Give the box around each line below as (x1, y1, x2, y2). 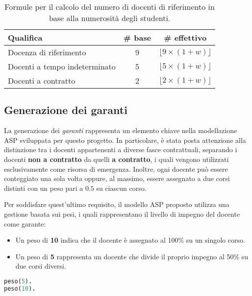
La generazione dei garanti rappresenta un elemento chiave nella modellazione (4, 125, 237, 136)
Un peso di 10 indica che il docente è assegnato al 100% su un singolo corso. (15, 235, 245, 245)
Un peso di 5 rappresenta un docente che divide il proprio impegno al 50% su (15, 251, 249, 261)
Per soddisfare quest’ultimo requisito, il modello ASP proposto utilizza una (4, 199, 229, 209)
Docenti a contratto (8, 75, 76, 86)
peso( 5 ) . (4, 277, 32, 285)
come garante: (4, 218, 46, 228)
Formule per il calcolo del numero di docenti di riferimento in (4, 1, 215, 12)
